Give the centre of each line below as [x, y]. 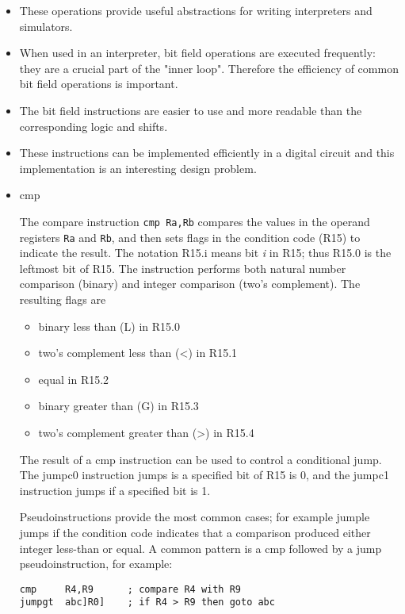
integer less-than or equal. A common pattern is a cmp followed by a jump [201, 548]
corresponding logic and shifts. [94, 126]
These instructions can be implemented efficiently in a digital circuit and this [207, 153]
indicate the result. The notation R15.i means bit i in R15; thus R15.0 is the [205, 253]
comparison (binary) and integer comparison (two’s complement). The [190, 284]
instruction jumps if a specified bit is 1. [115, 490]
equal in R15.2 [74, 379]
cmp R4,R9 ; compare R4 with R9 [130, 589]
